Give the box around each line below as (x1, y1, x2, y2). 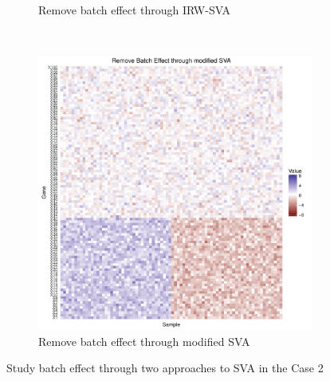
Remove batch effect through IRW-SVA (38, 2, 231, 18)
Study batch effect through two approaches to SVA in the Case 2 (6, 359, 324, 376)
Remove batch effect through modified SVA (38, 332, 250, 349)
